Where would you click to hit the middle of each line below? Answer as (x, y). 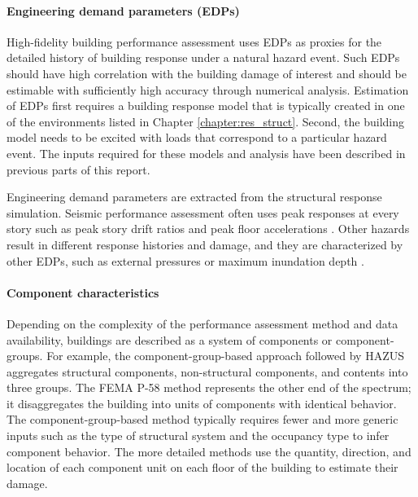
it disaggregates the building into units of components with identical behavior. (202, 403)
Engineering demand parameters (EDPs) (123, 10)
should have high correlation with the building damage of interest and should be (207, 73)
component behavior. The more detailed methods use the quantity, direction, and (209, 451)
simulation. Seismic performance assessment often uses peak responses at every (203, 212)
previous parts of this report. (78, 169)
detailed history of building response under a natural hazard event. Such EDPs (203, 57)
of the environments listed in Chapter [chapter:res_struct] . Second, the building (206, 121)
